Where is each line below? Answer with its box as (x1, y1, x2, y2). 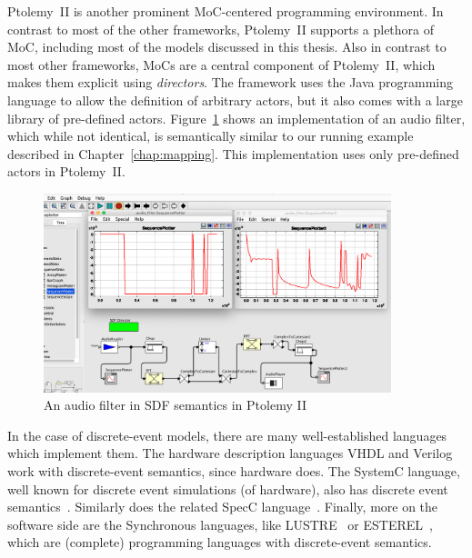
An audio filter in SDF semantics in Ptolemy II (44, 395, 306, 414)
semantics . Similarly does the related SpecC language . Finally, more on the (7, 497, 438, 516)
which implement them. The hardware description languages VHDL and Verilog (7, 443, 453, 463)
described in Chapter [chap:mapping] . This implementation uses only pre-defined (7, 144, 459, 163)
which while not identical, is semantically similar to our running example (7, 126, 414, 145)
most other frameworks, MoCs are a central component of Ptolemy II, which (7, 55, 436, 74)
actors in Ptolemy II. (7, 162, 126, 181)
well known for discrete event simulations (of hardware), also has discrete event (7, 479, 448, 498)
